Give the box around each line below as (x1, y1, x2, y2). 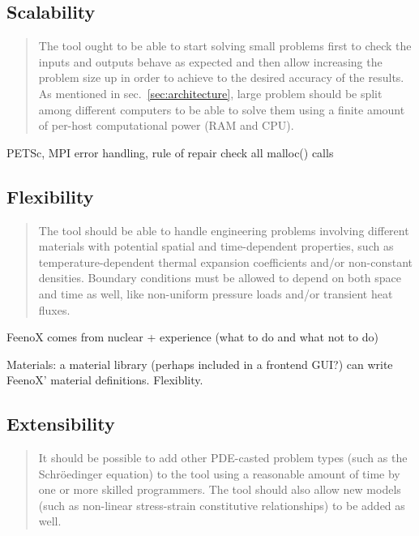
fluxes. (38, 301, 71, 318)
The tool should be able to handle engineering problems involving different (38, 221, 409, 238)
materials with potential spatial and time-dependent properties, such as (38, 238, 394, 255)
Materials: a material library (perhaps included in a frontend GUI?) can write (6, 355, 393, 372)
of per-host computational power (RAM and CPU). (38, 117, 294, 134)
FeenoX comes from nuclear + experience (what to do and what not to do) (6, 328, 378, 345)
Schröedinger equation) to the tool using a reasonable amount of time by (38, 465, 400, 482)
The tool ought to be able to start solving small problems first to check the (38, 37, 412, 54)
